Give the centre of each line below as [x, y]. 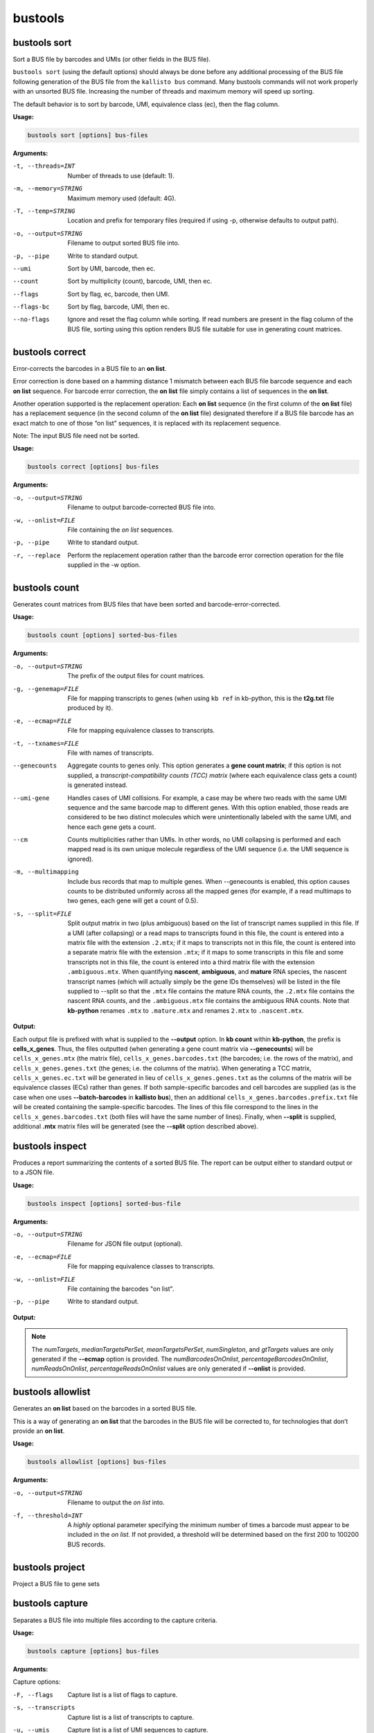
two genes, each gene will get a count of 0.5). [133, 900]
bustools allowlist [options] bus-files [97, 1462]
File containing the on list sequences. [121, 530]
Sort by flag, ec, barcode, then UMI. [118, 294]
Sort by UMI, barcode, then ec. [112, 268]
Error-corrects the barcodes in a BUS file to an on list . [90, 368]
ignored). [80, 859]
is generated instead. [98, 785]
